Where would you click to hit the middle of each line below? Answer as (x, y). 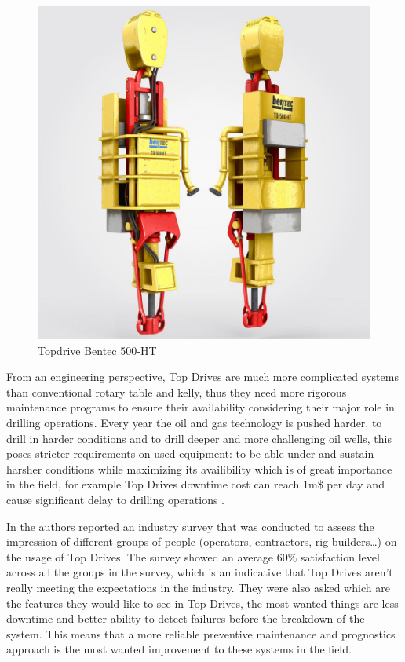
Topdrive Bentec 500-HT (97, 350)
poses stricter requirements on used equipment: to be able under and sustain (190, 454)
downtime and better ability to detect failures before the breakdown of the (186, 618)
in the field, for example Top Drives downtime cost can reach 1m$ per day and (195, 484)
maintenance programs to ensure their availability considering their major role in (201, 407)
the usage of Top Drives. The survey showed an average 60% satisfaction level (193, 556)
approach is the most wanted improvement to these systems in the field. (179, 649)
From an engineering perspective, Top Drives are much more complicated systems (202, 377)
